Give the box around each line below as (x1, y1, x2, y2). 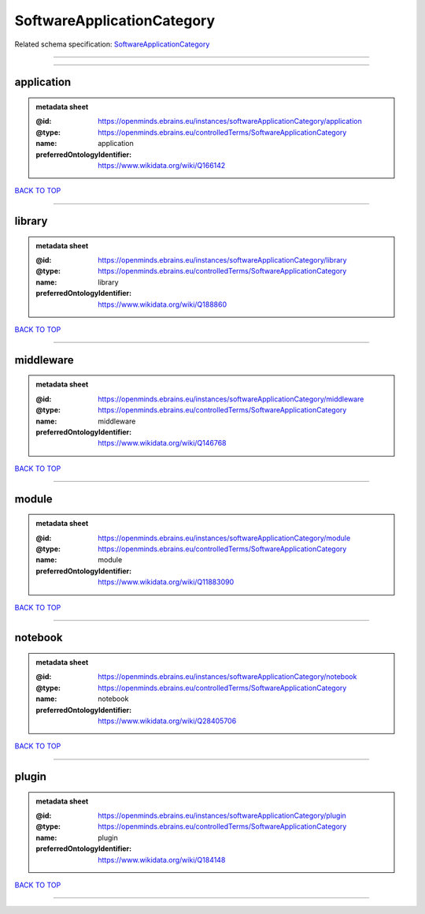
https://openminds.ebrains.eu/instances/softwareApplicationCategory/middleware (98, 394, 364, 404)
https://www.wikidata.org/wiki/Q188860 (98, 300, 227, 309)
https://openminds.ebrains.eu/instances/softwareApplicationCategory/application (98, 117, 362, 126)
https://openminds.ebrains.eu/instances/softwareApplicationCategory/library (98, 256, 347, 265)
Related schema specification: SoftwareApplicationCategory (14, 39, 210, 49)
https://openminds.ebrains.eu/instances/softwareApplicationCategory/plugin (98, 811, 346, 820)
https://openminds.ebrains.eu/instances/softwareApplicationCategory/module (98, 533, 351, 543)
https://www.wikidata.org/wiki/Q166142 (98, 160, 226, 170)
